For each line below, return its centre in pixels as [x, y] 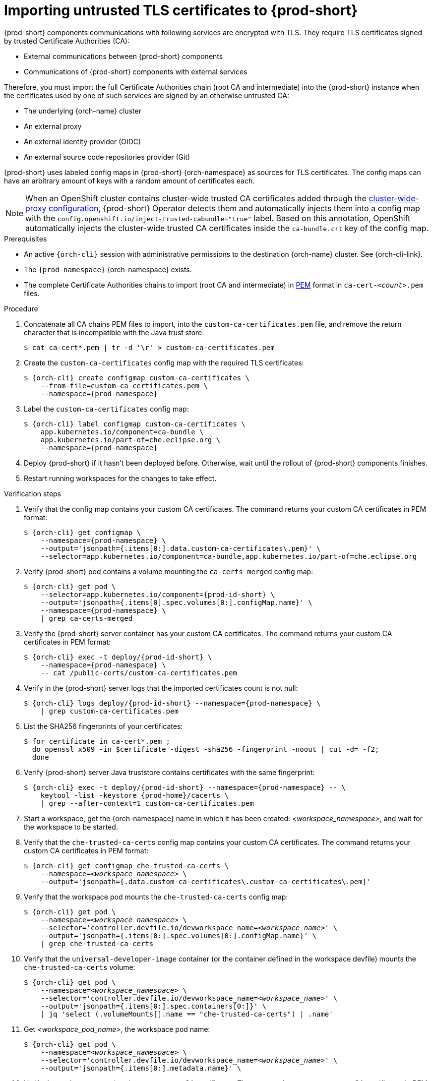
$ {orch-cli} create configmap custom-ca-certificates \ [137, 378]
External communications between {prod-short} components [123, 56]
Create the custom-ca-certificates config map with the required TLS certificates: [164, 362]
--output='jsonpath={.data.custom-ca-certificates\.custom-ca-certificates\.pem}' [206, 881]
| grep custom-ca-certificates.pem [109, 711]
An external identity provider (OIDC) [83, 141]
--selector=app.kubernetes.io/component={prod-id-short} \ [157, 594]
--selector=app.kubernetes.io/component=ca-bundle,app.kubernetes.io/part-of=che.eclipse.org [229, 556]
